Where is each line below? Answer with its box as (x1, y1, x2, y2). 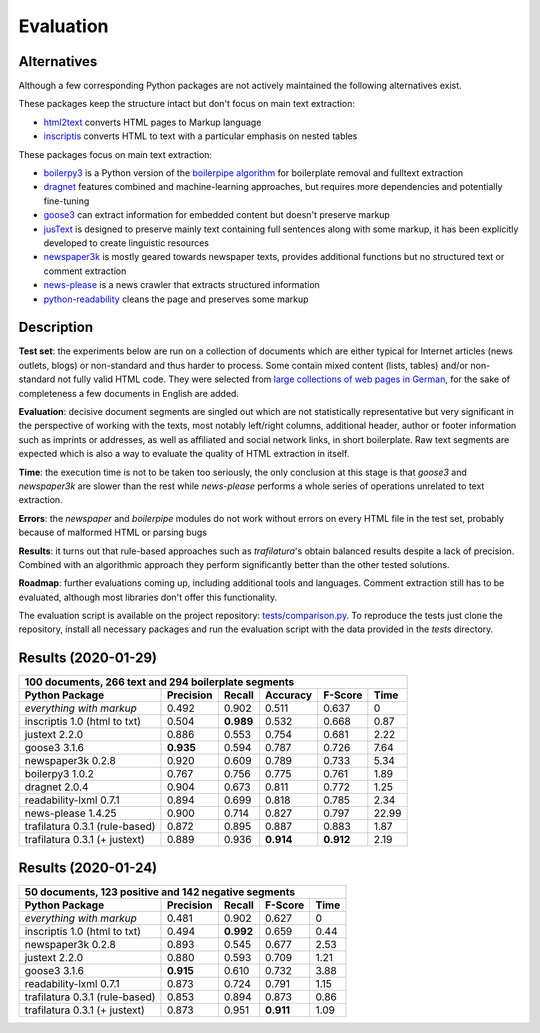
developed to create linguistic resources (43, 236, 210, 249)
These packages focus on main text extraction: (18, 148, 213, 160)
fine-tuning (43, 195, 90, 207)
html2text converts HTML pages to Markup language (43, 116, 262, 128)
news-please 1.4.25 (24, 806, 117, 820)
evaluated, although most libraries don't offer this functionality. (18, 591, 278, 603)
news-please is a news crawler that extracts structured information (43, 279, 320, 291)
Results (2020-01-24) (18, 859, 158, 876)
